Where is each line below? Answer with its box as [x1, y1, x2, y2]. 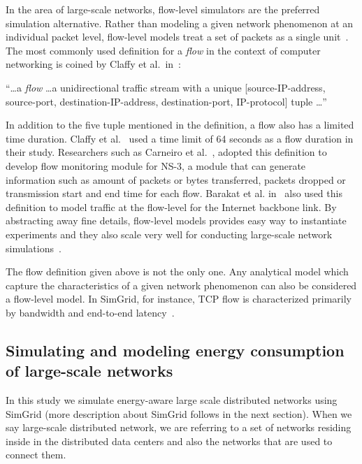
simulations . [6, 240, 61, 255]
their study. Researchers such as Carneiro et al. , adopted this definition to [6, 145, 327, 159]
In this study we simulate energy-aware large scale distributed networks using [6, 393, 338, 407]
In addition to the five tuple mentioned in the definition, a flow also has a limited [6, 117, 354, 132]
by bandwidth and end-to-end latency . [6, 305, 175, 319]
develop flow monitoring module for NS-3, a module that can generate [6, 158, 306, 173]
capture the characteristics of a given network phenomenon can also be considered [6, 277, 357, 292]
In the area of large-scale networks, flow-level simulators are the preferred [6, 2, 320, 16]
